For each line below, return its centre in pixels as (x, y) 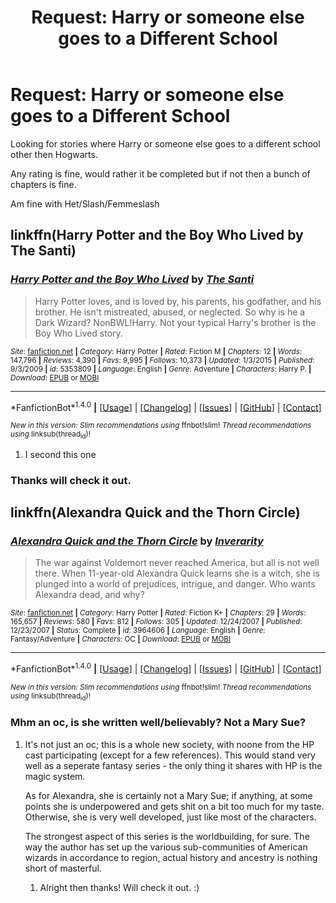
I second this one (60, 454)
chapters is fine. (43, 184)
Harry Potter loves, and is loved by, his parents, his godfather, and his (178, 301)
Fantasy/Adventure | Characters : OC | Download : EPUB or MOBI (121, 639)
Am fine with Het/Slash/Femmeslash (85, 203)
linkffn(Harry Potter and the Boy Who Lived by (157, 235)
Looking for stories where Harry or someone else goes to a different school (165, 143)
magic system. (55, 776)
